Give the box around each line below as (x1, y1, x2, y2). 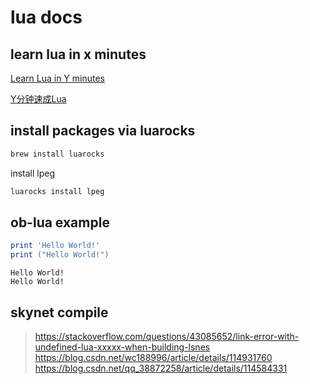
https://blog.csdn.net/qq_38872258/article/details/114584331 (34, 362, 288, 374)
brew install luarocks (10, 149, 105, 159)
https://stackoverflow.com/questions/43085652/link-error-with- (34, 330, 300, 342)
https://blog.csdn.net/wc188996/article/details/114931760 (34, 351, 273, 363)
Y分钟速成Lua (10, 93, 67, 105)
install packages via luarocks (10, 122, 196, 140)
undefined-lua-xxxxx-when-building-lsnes (34, 341, 211, 353)
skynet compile (10, 304, 109, 321)
